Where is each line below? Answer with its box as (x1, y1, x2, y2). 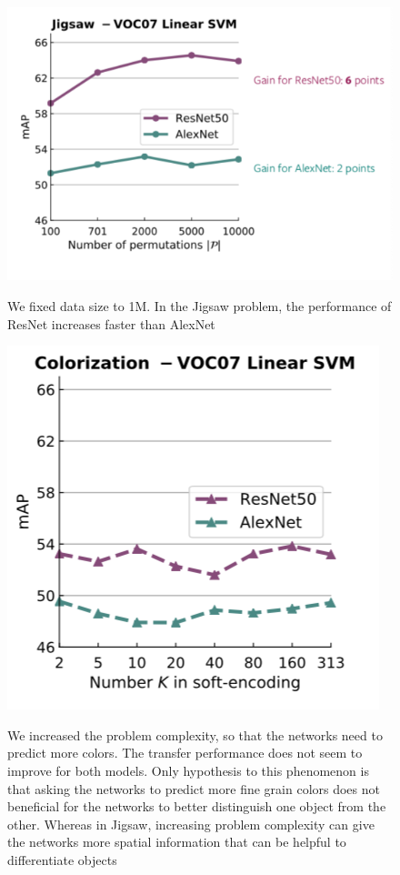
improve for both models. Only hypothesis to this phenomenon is (7, 760, 369, 779)
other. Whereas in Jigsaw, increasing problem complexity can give (7, 814, 375, 833)
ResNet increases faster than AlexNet (7, 314, 215, 333)
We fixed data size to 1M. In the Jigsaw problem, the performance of (7, 296, 392, 315)
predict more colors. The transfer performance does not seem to (7, 743, 363, 762)
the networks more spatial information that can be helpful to (7, 832, 346, 851)
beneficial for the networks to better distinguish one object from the (7, 797, 386, 816)
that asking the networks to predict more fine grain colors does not (7, 779, 380, 798)
